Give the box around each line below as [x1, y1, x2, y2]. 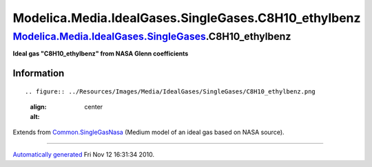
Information [12, 67, 65, 79]
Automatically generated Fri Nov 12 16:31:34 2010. [12, 151, 155, 159]
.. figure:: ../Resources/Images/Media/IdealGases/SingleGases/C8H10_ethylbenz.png [25, 87, 316, 96]
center [84, 103, 103, 111]
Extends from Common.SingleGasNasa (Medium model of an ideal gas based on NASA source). [12, 128, 285, 136]
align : [30, 103, 47, 111]
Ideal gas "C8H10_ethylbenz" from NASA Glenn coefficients [12, 49, 189, 58]
